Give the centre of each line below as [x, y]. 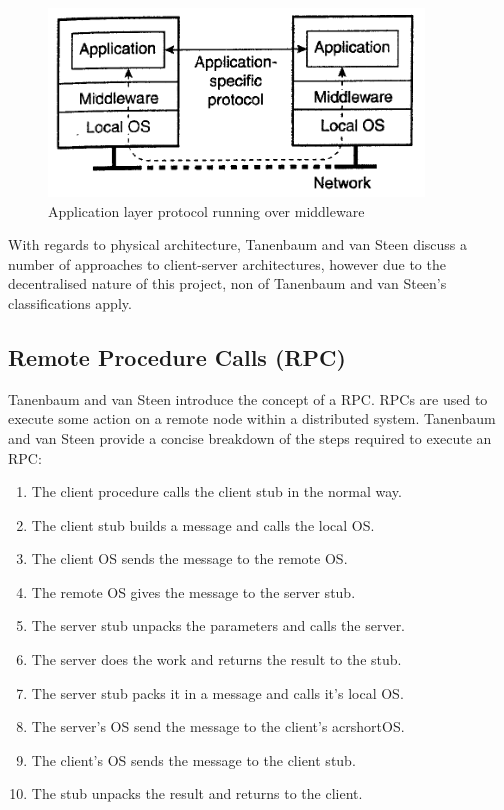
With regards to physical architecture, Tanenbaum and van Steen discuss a [238, 244]
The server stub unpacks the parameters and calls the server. [218, 625]
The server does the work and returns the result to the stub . [216, 659]
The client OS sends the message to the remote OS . [189, 558]
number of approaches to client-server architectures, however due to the [227, 263]
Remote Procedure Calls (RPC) [177, 356]
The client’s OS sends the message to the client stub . [193, 759]
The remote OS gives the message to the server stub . [193, 591]
